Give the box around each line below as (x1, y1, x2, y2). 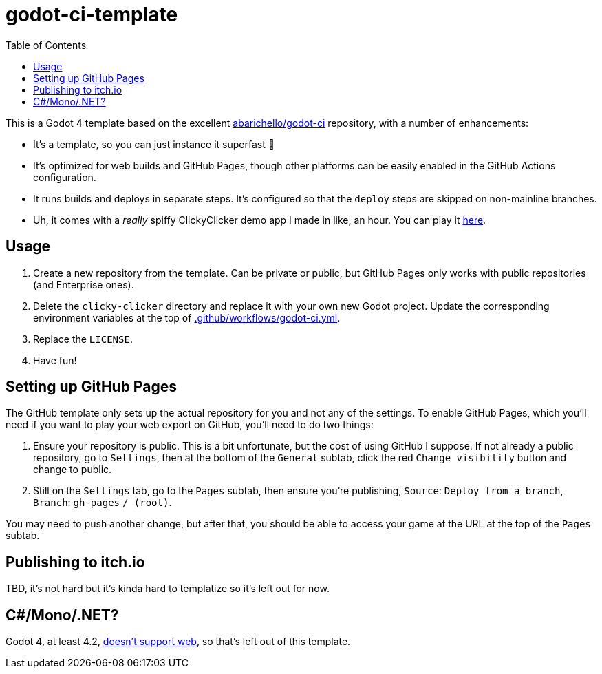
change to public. (33, 463, 112, 476)
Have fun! (33, 354, 77, 366)
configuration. (33, 171, 96, 183)
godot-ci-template (6, 3, 178, 26)
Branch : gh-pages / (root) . (33, 496, 172, 509)
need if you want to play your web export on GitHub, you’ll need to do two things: (6, 419, 374, 431)
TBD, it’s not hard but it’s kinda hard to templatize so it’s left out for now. (6, 582, 330, 595)
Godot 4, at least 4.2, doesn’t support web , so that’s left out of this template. (6, 635, 351, 648)
